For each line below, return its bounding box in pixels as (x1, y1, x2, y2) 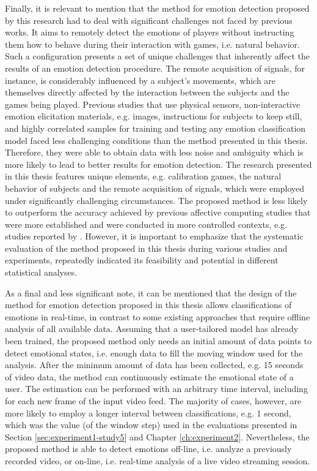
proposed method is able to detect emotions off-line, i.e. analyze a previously (5, 442, 292, 455)
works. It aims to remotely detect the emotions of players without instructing (5, 26, 294, 39)
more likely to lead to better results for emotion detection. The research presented (5, 157, 312, 170)
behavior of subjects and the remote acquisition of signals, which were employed (5, 181, 305, 194)
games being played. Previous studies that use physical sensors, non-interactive (5, 97, 301, 110)
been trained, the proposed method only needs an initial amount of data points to (5, 334, 312, 347)
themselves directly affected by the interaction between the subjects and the (5, 86, 290, 99)
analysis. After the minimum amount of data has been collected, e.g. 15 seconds (5, 358, 304, 371)
